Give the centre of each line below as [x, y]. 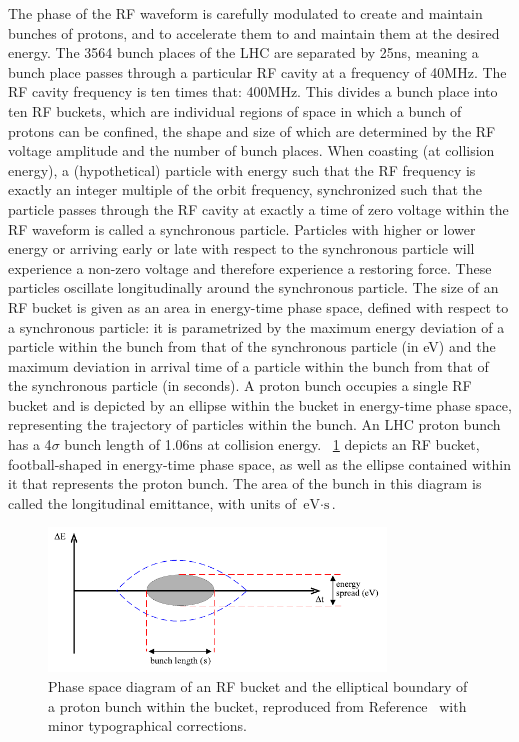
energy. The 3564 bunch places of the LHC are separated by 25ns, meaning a [243, 52]
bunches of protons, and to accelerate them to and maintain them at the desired [254, 32]
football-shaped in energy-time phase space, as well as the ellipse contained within [259, 463]
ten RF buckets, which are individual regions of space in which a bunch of [235, 110]
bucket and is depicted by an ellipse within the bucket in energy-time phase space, [260, 404]
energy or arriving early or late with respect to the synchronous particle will [241, 248]
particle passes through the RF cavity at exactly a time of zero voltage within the [258, 208]
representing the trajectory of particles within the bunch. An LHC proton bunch [254, 424]
